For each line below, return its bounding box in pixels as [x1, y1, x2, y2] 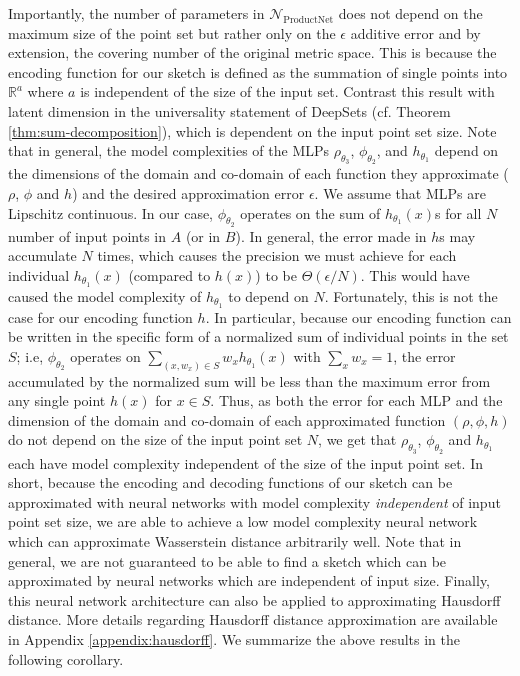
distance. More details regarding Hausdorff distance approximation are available [8, 609, 498, 630]
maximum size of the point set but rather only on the [8, 22, 336, 43]
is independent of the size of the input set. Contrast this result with [80, 81, 495, 102]
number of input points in [8, 225, 167, 246]
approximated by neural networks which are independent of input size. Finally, [8, 570, 491, 591]
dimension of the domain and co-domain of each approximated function [8, 409, 446, 430]
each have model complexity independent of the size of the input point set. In [8, 452, 483, 473]
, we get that [318, 429, 397, 450]
